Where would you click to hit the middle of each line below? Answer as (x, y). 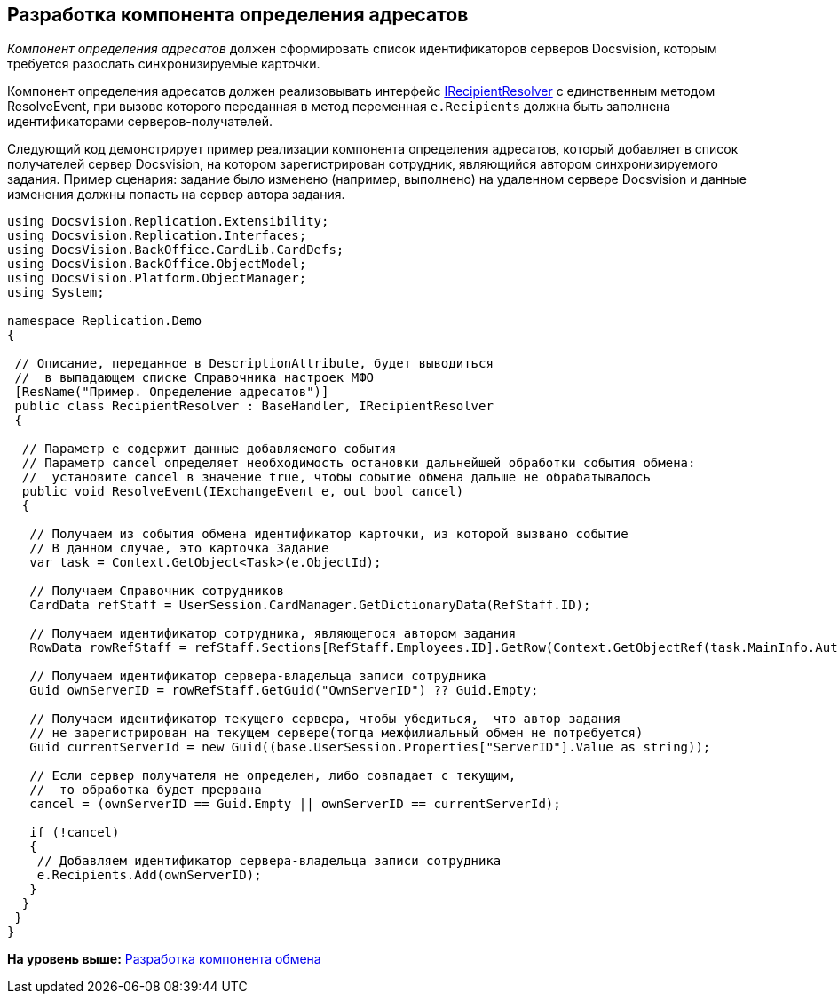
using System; (56, 293)
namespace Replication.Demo (105, 321)
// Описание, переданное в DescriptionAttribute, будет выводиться (254, 364)
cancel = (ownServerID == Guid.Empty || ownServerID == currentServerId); (295, 804)
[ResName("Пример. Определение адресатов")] (172, 392)
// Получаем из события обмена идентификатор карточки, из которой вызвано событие (329, 534)
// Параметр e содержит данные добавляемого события (209, 449)
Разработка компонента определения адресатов (238, 15)
